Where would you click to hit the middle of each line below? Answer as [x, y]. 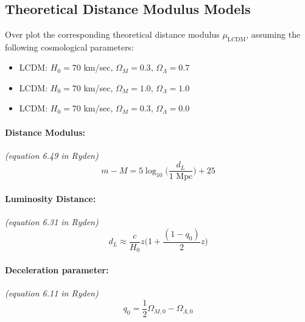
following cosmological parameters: [69, 47]
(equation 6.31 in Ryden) [52, 222]
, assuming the [273, 34]
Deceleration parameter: [57, 269]
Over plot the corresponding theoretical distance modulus [112, 34]
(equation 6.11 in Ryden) [52, 293]
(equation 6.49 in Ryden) [52, 155]
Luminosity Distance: [51, 199]
